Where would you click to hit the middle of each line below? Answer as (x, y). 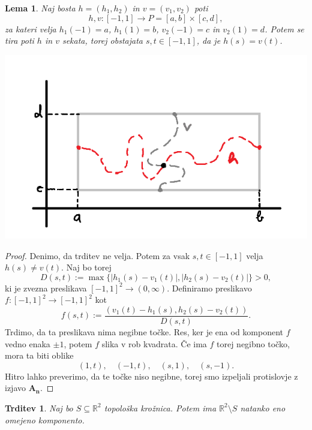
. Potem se (284, 28)
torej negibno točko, (253, 343)
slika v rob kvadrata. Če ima (154, 343)
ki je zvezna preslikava (46, 288)
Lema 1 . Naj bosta (40, 8)
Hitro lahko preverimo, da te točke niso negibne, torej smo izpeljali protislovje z (151, 376)
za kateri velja (31, 28)
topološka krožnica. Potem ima (160, 408)
